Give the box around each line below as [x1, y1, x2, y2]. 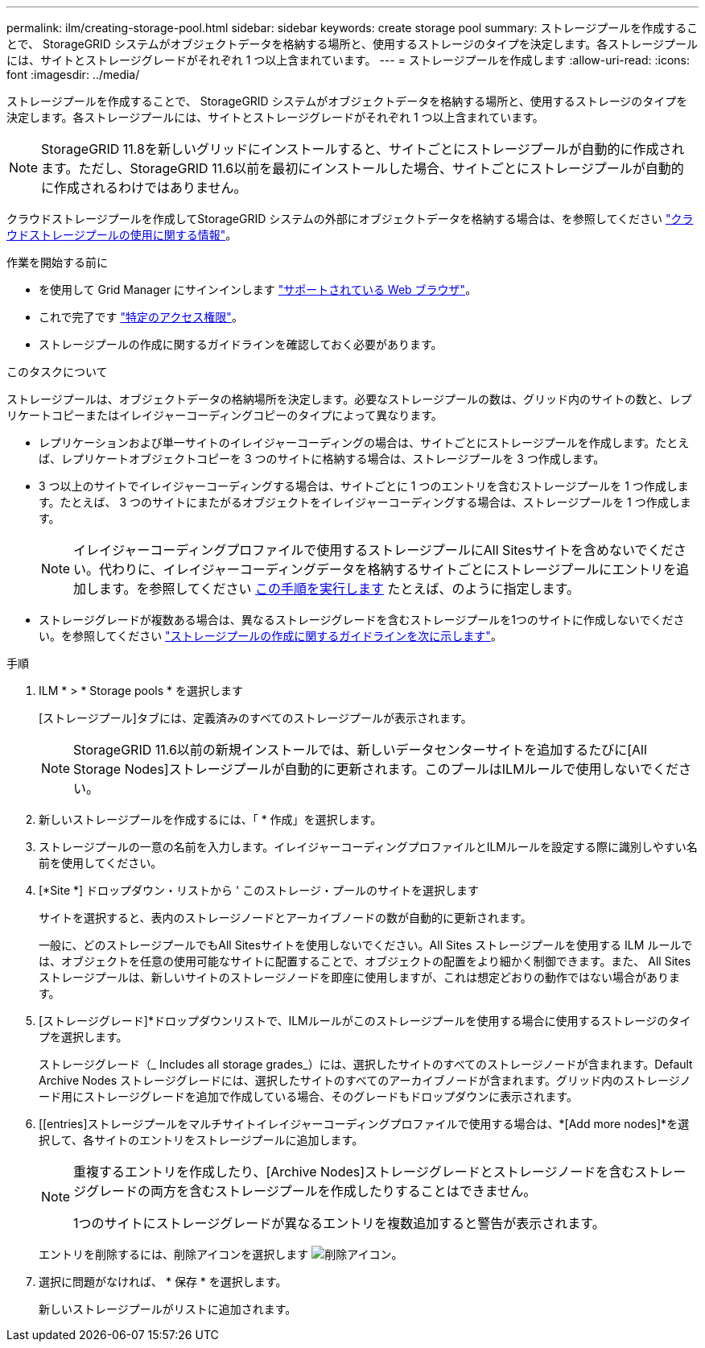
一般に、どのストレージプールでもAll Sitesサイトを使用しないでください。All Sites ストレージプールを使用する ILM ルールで [39, 938, 693, 952]
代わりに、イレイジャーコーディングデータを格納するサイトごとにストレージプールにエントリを [99, 561, 677, 577]
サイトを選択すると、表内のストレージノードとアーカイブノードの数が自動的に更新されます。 [39, 911, 532, 924]
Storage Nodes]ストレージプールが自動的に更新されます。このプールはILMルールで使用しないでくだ [73, 761, 679, 777]
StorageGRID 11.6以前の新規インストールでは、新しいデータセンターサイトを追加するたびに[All [73, 742, 647, 758]
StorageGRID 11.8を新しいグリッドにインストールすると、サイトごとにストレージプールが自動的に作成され [41, 141, 685, 157]
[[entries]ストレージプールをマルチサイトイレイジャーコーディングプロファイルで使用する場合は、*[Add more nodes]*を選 [39, 1117, 690, 1131]
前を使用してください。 [39, 856, 163, 870]
